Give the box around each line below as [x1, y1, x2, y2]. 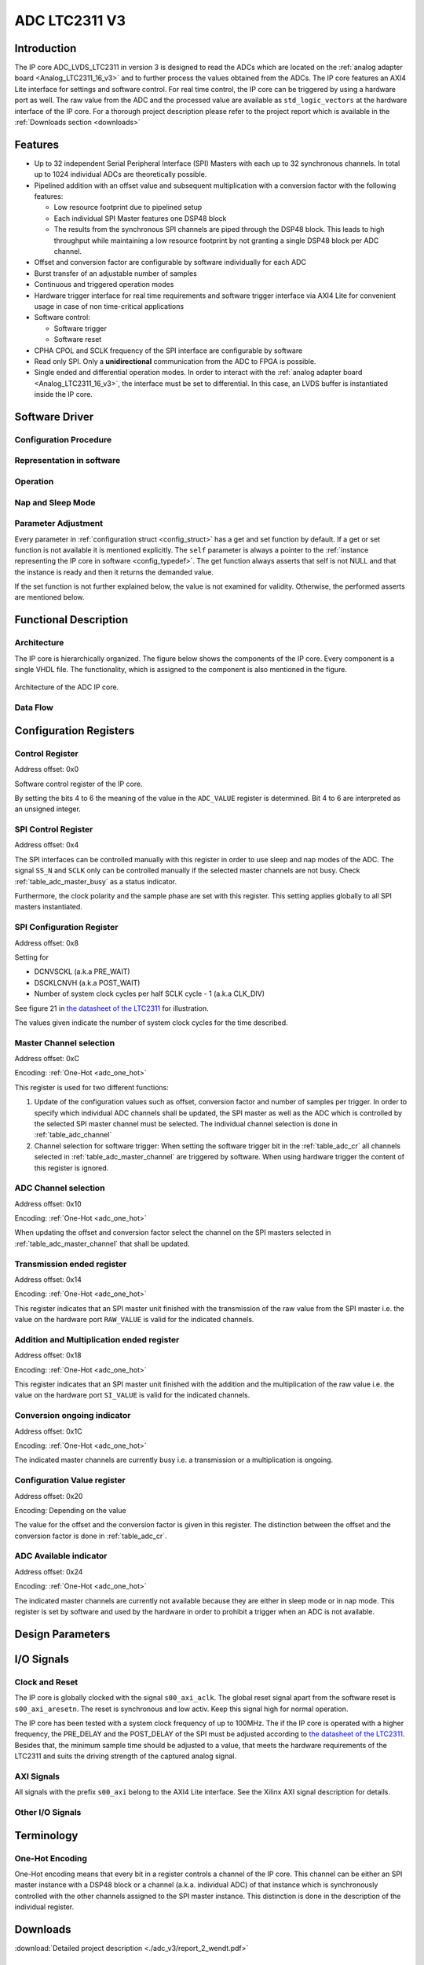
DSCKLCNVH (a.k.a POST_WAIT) [34, 978, 141, 987]
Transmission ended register [14, 1258, 127, 1269]
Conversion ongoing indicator [14, 1410, 131, 1421]
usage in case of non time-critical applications [34, 302, 185, 310]
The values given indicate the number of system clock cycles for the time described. [14, 1018, 288, 1027]
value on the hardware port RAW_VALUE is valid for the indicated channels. [14, 1315, 254, 1324]
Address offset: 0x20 [14, 1491, 83, 1500]
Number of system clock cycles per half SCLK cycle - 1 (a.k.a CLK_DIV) [34, 989, 265, 998]
